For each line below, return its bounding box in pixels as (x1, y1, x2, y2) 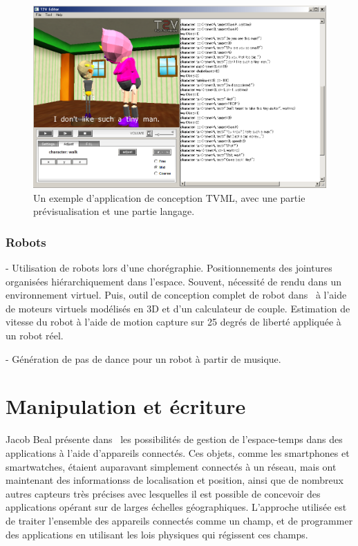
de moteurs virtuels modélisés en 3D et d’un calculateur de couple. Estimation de (6, 301, 350, 315)
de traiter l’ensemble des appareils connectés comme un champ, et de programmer (6, 513, 353, 527)
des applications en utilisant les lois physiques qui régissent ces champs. (6, 527, 308, 541)
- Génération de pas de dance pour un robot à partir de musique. (6, 351, 281, 366)
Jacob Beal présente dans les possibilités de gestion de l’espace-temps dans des (6, 432, 343, 446)
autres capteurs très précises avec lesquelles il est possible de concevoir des (6, 486, 321, 500)
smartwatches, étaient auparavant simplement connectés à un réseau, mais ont (6, 459, 337, 473)
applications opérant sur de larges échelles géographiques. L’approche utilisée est (6, 500, 347, 514)
